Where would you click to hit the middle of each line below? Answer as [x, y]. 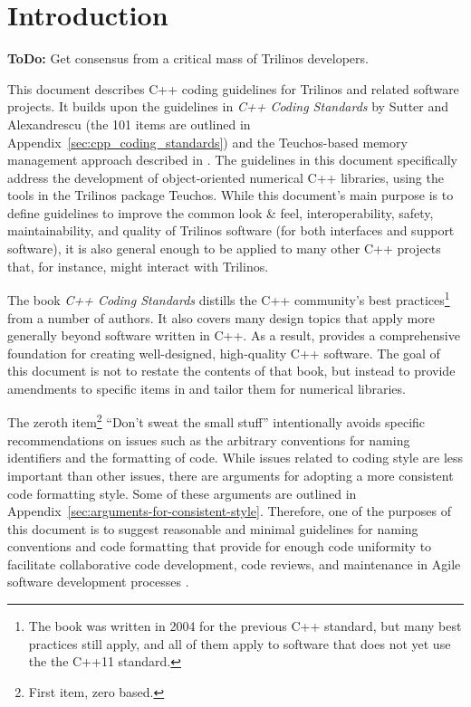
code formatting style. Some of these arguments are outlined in [182, 493]
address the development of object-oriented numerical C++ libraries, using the [226, 177]
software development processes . [98, 582]
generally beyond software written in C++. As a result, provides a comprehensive [234, 335]
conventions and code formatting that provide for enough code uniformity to [220, 546]
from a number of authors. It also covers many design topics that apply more [221, 317]
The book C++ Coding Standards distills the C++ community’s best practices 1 [229, 298]
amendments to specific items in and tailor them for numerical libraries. [207, 388]
